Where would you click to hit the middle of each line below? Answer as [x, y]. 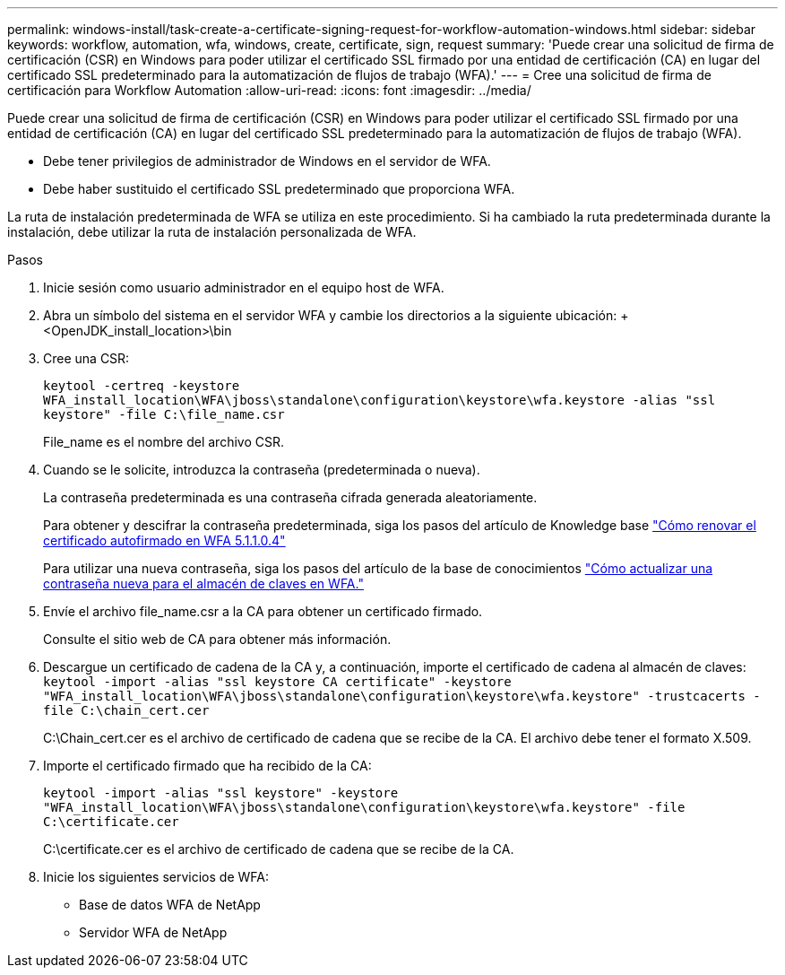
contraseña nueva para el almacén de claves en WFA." [203, 583]
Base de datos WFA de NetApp [170, 905]
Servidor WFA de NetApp [153, 932]
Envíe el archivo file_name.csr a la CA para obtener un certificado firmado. [263, 611]
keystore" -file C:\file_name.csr [164, 414]
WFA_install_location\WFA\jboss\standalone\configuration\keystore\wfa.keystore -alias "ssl [380, 400]
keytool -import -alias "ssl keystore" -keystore [221, 793]
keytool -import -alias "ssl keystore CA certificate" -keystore [277, 682]
